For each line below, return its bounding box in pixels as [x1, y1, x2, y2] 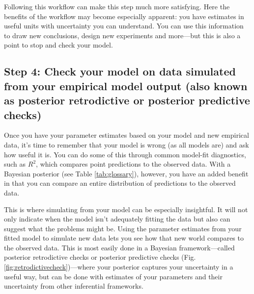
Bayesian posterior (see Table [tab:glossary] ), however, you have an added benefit [4, 168, 249, 178]
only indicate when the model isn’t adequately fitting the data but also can [4, 214, 230, 224]
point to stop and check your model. [4, 40, 113, 50]
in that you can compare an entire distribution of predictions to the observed [4, 178, 236, 188]
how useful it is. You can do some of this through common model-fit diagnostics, [4, 149, 246, 159]
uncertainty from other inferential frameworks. [4, 281, 143, 291]
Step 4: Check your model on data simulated [4, 64, 236, 79]
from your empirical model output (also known [4, 78, 248, 93]
